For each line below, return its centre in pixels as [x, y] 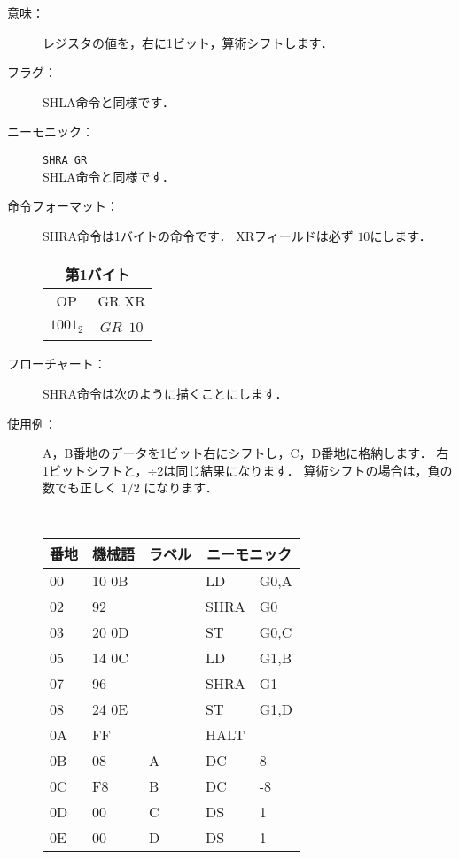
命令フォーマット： [63, 206]
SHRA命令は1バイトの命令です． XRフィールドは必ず [198, 235]
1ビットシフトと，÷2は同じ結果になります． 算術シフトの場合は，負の [248, 470]
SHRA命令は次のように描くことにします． [165, 393]
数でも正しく [80, 488]
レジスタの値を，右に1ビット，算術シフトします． [188, 42]
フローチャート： [57, 364]
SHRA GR [65, 160]
